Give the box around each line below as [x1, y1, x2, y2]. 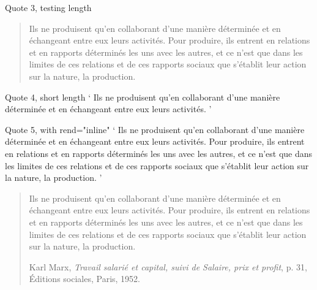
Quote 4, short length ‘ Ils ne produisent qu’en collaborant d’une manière [5, 90, 280, 103]
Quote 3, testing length [5, 1, 92, 13]
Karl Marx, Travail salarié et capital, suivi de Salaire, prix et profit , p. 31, [29, 260, 307, 273]
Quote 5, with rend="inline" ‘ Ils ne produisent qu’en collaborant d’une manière [5, 123, 305, 135]
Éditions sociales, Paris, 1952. [29, 272, 140, 285]
